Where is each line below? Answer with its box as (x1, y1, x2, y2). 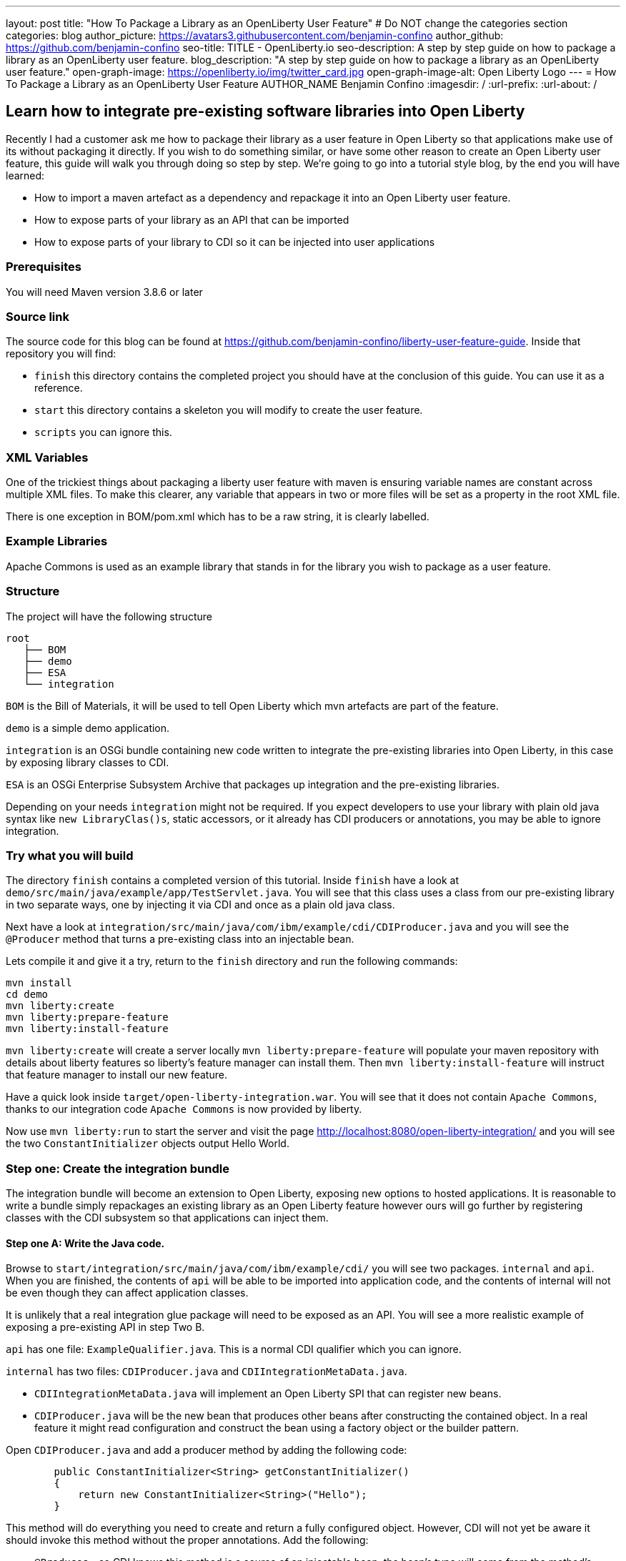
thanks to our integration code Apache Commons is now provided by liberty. (6, 1103, 362, 1116)
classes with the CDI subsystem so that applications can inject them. (6, 1211, 329, 1224)
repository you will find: (6, 347, 116, 360)
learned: (6, 169, 45, 182)
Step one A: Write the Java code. (6, 1237, 165, 1249)
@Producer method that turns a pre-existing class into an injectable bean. (6, 933, 354, 946)
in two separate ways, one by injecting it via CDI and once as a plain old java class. (6, 898, 395, 911)
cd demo (6, 988, 49, 1001)
